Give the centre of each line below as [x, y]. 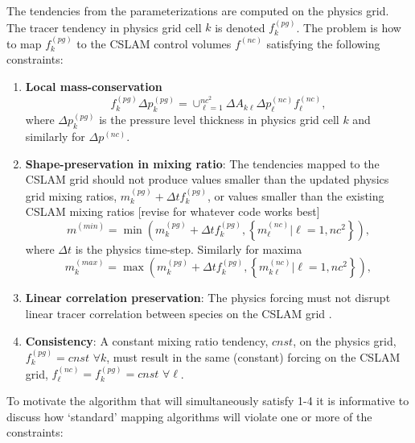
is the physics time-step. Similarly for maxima [189, 248]
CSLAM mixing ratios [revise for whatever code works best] [173, 211]
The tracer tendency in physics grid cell [104, 27]
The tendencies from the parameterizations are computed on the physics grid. [198, 10]
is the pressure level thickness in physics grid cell [219, 120]
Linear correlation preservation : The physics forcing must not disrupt [208, 298]
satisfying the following [323, 43]
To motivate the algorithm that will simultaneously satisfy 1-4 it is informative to [208, 400]
